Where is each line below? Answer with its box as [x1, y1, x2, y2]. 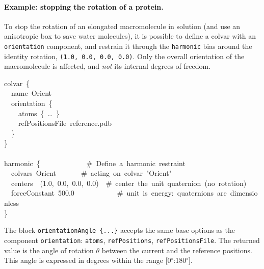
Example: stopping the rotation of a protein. [4, 1, 164, 12]
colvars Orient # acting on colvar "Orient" [11, 168, 172, 178]
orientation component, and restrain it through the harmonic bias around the [4, 40, 252, 51]
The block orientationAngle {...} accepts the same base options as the [4, 225, 235, 235]
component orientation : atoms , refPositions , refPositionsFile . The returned [4, 234, 260, 245]
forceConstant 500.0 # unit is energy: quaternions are [11, 187, 227, 198]
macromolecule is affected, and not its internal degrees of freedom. [4, 61, 211, 71]
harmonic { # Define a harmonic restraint [4, 157, 186, 168]
